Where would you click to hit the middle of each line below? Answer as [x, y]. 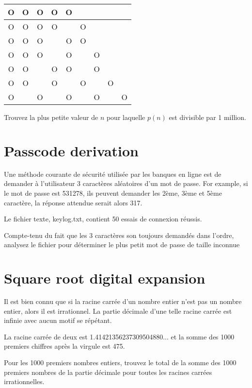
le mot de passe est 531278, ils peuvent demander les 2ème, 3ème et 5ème [113, 193]
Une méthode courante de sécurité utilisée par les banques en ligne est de [113, 174]
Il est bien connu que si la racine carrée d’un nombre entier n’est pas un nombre [123, 301]
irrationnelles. [24, 381]
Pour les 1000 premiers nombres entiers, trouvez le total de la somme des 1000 [120, 362]
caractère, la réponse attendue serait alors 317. [73, 202]
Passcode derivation [71, 150]
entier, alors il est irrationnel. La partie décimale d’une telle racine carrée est [118, 311]
